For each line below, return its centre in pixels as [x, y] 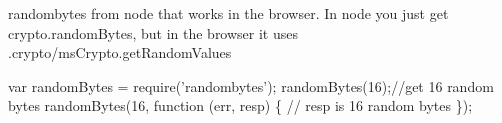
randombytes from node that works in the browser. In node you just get [228, 13]
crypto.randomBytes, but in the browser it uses [153, 32]
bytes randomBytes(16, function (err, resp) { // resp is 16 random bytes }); [240, 105]
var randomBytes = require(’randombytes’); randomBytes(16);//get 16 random [251, 85]
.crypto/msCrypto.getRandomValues [120, 52]
